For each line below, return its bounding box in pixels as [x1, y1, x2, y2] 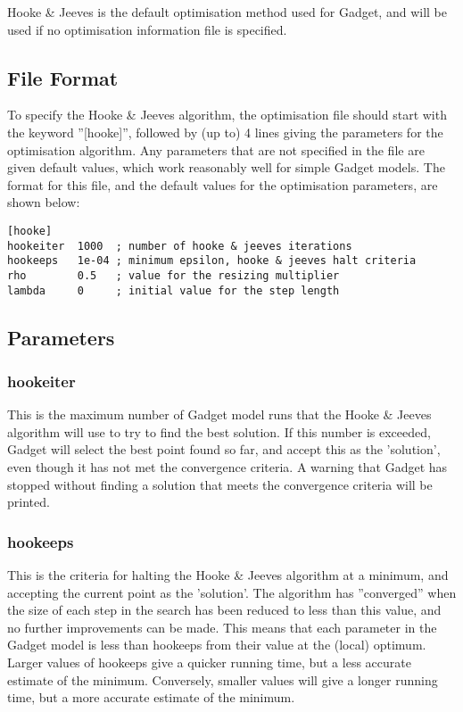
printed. [7, 493, 50, 511]
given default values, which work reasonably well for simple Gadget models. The [7, 158, 445, 177]
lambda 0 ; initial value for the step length [7, 284, 340, 297]
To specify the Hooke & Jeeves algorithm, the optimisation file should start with [7, 105, 447, 124]
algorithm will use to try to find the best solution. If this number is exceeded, [7, 422, 431, 441]
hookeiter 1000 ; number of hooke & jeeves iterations [7, 239, 352, 253]
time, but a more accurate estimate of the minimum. [7, 688, 295, 707]
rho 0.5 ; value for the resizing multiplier [7, 269, 340, 282]
